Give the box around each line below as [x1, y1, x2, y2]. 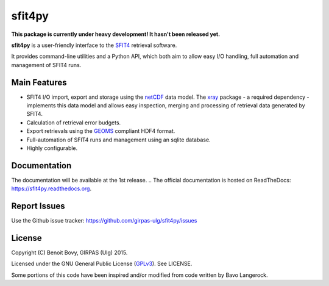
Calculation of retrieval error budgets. [26, 119, 121, 126]
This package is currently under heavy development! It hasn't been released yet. [11, 30, 221, 38]
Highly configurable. [26, 144, 78, 152]
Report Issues [11, 201, 65, 212]
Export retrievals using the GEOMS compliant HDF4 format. [26, 127, 175, 135]
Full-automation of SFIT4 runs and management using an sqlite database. [26, 136, 211, 143]
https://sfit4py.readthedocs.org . [11, 185, 91, 192]
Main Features [11, 77, 67, 88]
